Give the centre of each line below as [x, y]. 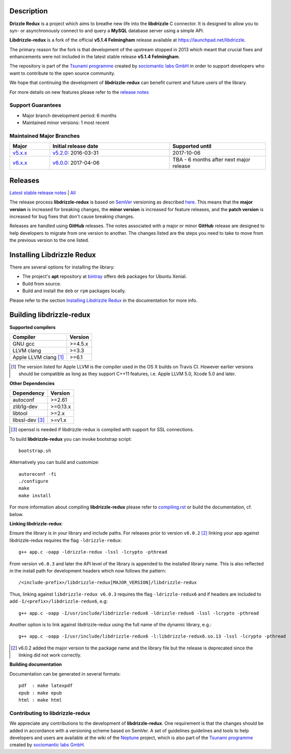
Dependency [28, 393]
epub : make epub [40, 693]
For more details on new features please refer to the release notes [79, 92]
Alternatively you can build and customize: [54, 462]
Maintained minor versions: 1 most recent [66, 123]
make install [35, 495]
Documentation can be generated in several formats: [65, 674]
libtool [20, 414]
